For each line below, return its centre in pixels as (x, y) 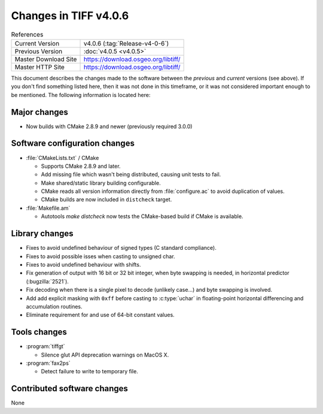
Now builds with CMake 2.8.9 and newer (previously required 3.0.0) (109, 126)
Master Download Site (46, 59)
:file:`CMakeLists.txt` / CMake (63, 158)
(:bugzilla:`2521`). (47, 281)
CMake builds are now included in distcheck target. (106, 200)
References (27, 34)
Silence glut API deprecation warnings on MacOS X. (105, 355)
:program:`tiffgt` (45, 346)
